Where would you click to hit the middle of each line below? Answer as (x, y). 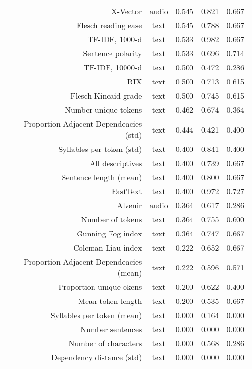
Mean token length (110, 301)
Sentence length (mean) (102, 177)
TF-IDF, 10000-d (113, 67)
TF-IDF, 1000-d (115, 39)
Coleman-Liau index (108, 247)
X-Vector (126, 11)
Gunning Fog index (109, 233)
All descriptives (116, 163)
